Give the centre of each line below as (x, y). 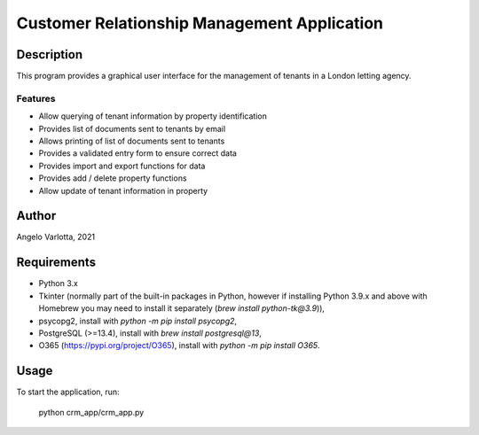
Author (36, 216)
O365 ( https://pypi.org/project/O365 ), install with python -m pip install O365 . (179, 346)
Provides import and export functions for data (122, 166)
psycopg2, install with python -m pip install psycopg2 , (138, 321)
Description (50, 54)
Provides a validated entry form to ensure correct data (137, 153)
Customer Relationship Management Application (200, 23)
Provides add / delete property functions (113, 178)
